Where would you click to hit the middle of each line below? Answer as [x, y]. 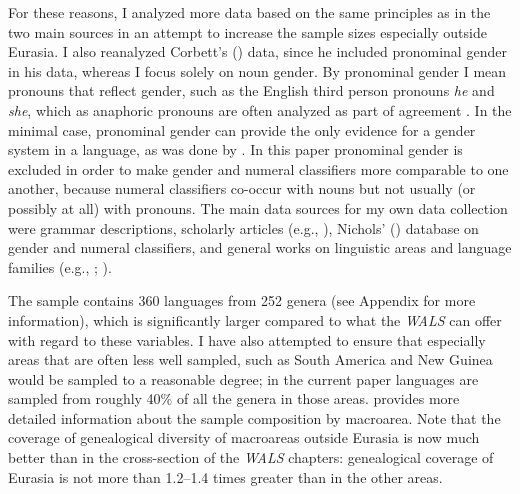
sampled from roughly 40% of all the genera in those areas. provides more [234, 398]
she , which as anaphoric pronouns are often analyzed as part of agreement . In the [260, 109]
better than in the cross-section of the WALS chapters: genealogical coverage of [251, 457]
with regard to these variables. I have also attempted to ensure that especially [247, 339]
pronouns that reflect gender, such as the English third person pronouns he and [251, 90]
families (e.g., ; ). [60, 266]
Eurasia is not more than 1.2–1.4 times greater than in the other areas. [225, 476]
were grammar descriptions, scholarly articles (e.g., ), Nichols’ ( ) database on [243, 227]
